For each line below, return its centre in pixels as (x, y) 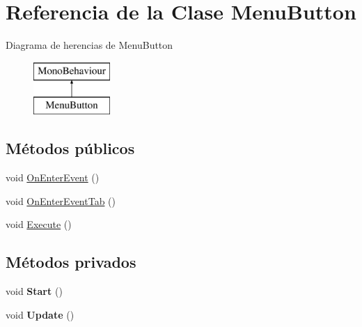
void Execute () (39, 224)
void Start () (34, 291)
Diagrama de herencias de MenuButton (89, 45)
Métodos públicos (70, 148)
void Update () (40, 314)
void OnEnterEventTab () (61, 200)
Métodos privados (71, 262)
